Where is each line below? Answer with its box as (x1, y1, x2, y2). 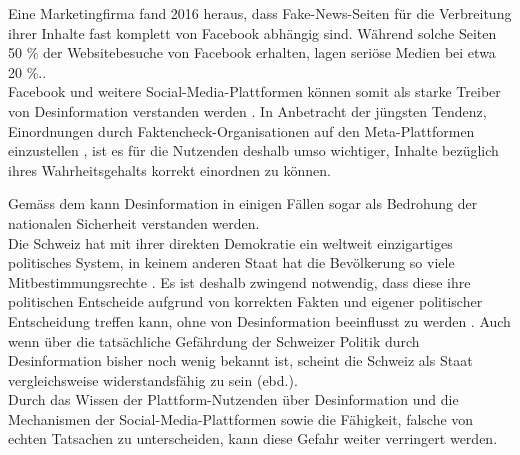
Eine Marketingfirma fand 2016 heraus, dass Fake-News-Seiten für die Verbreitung (8, 3, 512, 23)
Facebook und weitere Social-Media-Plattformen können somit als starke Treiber (8, 81, 501, 102)
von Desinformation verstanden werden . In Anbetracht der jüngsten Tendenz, (8, 100, 487, 121)
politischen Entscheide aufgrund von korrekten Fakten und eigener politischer (8, 291, 483, 312)
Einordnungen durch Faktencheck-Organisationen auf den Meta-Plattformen (8, 120, 475, 141)
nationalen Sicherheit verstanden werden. (8, 212, 260, 233)
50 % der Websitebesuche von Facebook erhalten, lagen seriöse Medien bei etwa (8, 42, 496, 63)
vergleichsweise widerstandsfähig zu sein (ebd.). (8, 369, 298, 390)
